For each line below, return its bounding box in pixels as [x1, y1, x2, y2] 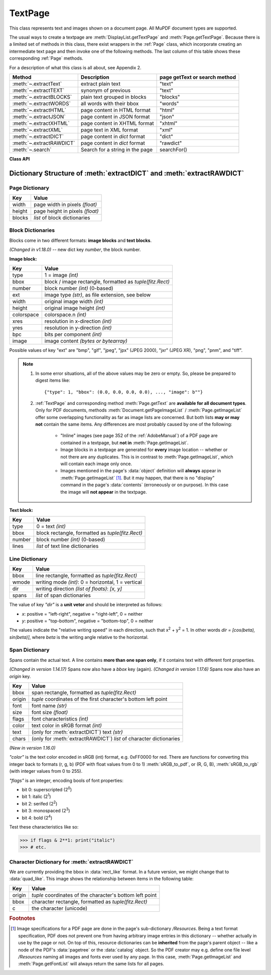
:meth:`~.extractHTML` [12, 106, 66, 113]
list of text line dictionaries [36, 542, 99, 549]
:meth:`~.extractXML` [12, 126, 63, 133]
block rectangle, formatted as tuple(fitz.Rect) [36, 529, 143, 536]
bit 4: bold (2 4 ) [22, 813, 53, 820]
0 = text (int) [36, 523, 66, 530]
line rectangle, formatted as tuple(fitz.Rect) [36, 572, 138, 579]
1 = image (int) [44, 271, 79, 278]
